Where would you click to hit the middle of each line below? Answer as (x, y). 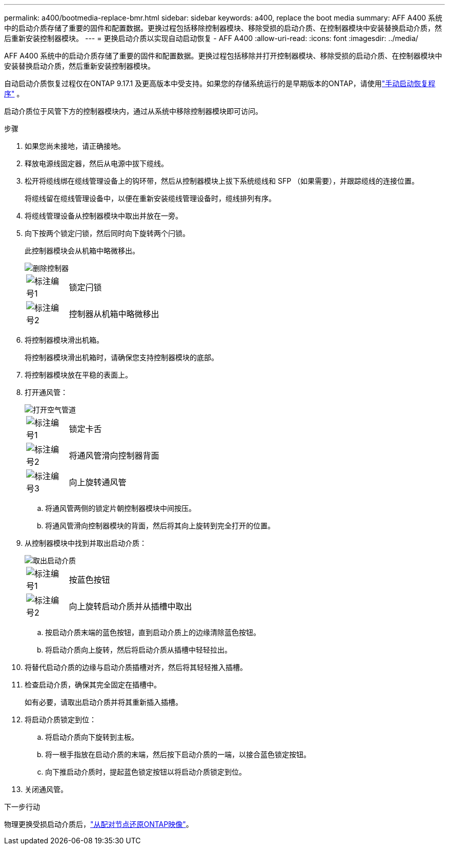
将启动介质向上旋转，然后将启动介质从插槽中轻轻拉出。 (138, 650)
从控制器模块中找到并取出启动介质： (86, 543)
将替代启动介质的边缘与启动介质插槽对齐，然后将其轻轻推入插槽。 (136, 667)
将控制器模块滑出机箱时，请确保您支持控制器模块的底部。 (121, 357)
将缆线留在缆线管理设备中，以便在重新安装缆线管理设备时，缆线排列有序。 (150, 198)
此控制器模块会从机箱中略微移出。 (82, 251)
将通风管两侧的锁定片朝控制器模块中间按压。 (120, 508)
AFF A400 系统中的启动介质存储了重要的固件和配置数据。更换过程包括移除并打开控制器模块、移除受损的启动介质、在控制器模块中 (223, 56)
